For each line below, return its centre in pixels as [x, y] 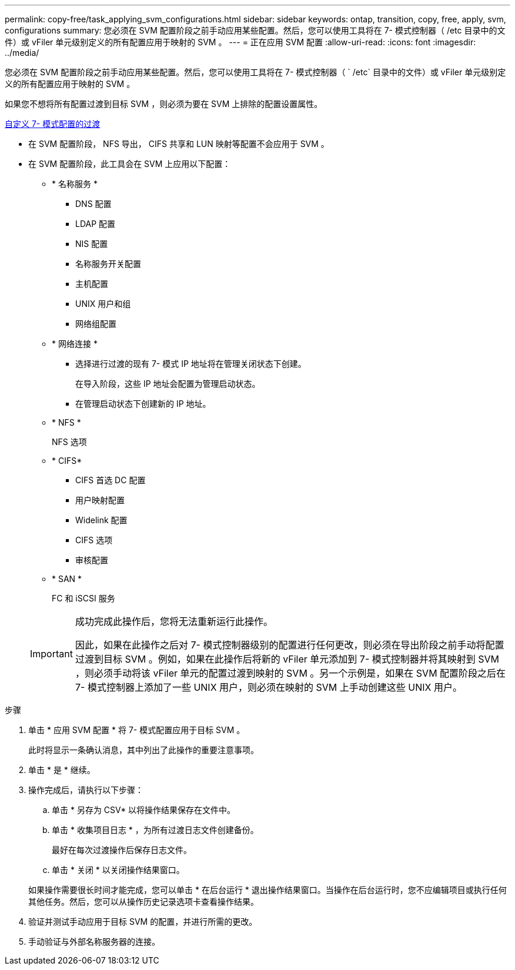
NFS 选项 [69, 442]
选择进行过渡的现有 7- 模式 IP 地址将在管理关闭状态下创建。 [191, 364]
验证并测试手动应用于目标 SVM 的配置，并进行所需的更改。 [143, 921]
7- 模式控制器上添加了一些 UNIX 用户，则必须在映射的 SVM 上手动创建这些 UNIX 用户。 [268, 687]
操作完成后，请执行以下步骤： [86, 790]
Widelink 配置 [101, 520]
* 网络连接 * [75, 344]
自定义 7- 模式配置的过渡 [53, 124]
